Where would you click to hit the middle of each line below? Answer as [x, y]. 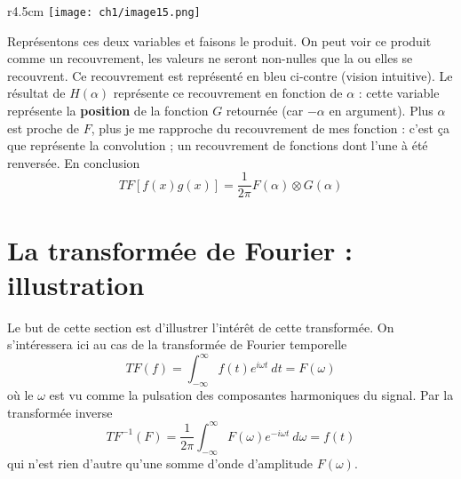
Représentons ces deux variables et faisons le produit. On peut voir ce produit [219, 40]
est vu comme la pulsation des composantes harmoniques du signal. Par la [251, 395]
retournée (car [265, 111]
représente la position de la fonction [108, 111]
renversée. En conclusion [74, 162]
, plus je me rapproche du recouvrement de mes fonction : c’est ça [270, 128]
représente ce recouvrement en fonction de [228, 93]
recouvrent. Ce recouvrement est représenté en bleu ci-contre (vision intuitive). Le [230, 75]
